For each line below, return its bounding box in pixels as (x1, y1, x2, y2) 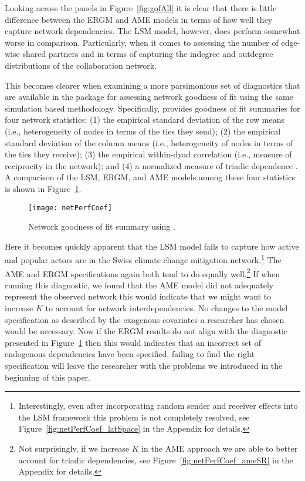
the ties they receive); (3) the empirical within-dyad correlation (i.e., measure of (5, 148, 292, 160)
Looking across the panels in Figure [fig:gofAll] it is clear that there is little (5, 2, 277, 14)
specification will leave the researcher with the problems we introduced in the (5, 359, 283, 371)
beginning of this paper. (5, 371, 90, 383)
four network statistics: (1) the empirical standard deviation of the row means (5, 113, 284, 126)
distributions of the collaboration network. (5, 59, 157, 71)
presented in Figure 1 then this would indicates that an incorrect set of (5, 336, 262, 348)
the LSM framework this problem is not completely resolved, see (18, 411, 250, 423)
